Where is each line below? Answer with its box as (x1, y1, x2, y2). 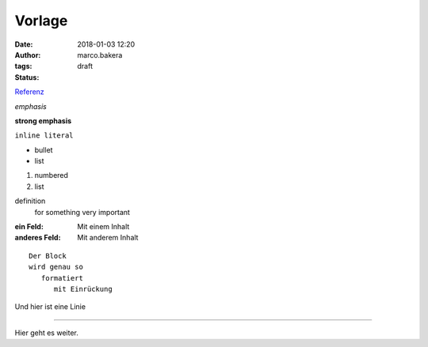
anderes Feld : (14, 233, 61, 243)
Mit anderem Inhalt (77, 233, 139, 243)
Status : (14, 72, 40, 82)
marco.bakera (77, 50, 123, 59)
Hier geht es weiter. (14, 328, 78, 338)
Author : (14, 50, 41, 59)
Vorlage (14, 12, 68, 29)
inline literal (14, 131, 75, 140)
